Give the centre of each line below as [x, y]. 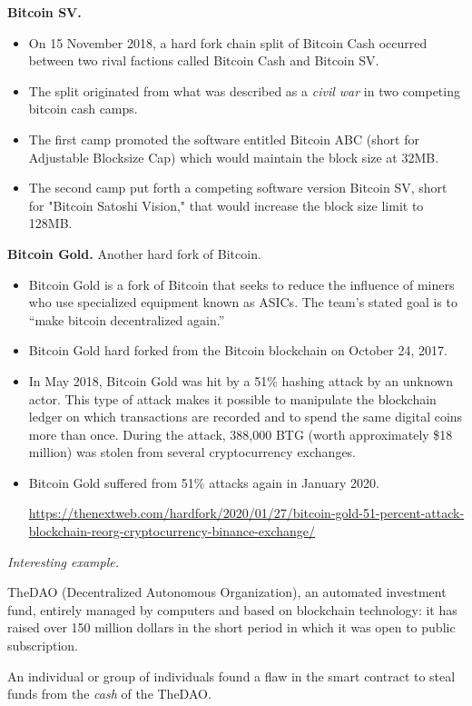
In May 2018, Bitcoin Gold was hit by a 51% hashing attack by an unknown [241, 380]
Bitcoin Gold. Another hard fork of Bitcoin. [134, 253]
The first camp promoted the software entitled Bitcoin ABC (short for [224, 139]
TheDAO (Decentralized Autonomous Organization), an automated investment [227, 592]
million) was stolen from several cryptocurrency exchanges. [192, 452]
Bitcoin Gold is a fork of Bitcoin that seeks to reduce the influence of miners [241, 284]
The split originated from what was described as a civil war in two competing [244, 90]
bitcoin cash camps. [83, 109]
